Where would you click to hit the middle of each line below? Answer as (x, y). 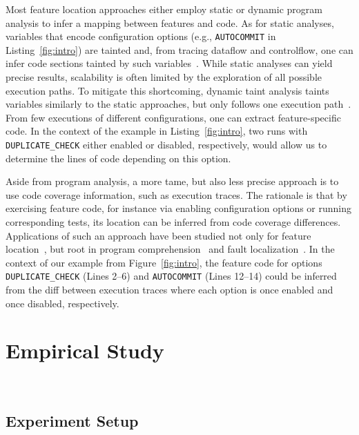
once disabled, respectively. (62, 303)
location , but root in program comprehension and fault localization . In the (170, 249)
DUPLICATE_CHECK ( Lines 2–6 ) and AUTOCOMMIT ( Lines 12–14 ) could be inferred (171, 276)
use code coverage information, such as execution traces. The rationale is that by (176, 194)
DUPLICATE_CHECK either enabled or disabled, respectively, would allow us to (166, 144)
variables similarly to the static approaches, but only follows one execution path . (178, 104)
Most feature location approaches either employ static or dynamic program (164, 9)
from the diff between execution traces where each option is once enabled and (169, 290)
